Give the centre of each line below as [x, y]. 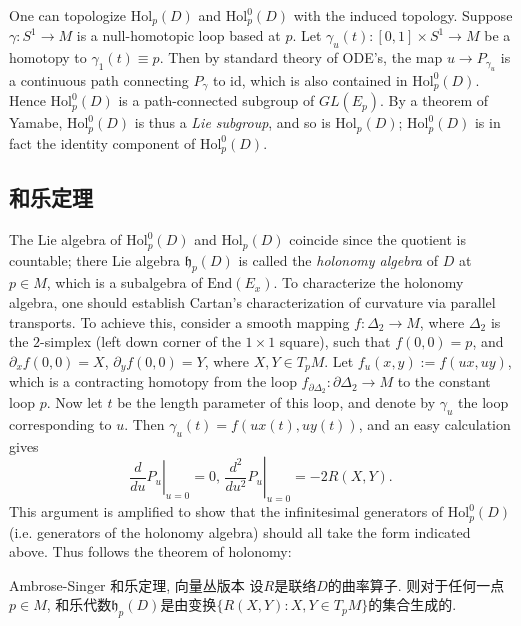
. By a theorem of [434, 100]
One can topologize [68, 15]
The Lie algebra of [65, 239]
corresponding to [60, 423]
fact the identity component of [102, 142]
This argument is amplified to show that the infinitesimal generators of [226, 511]
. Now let [74, 402]
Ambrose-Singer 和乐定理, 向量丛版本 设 [136, 584]
